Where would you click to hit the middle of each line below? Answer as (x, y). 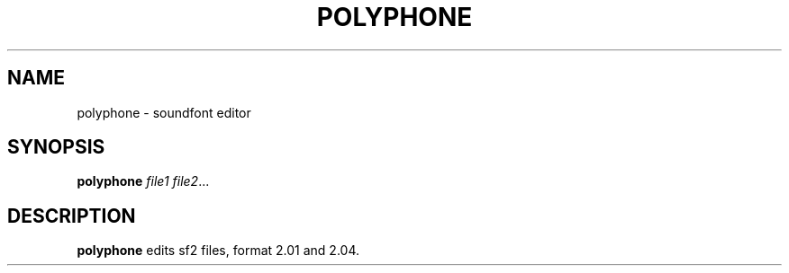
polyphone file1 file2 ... (143, 181)
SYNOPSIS (56, 147)
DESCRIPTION (72, 216)
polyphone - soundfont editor (164, 112)
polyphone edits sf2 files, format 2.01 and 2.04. (218, 251)
